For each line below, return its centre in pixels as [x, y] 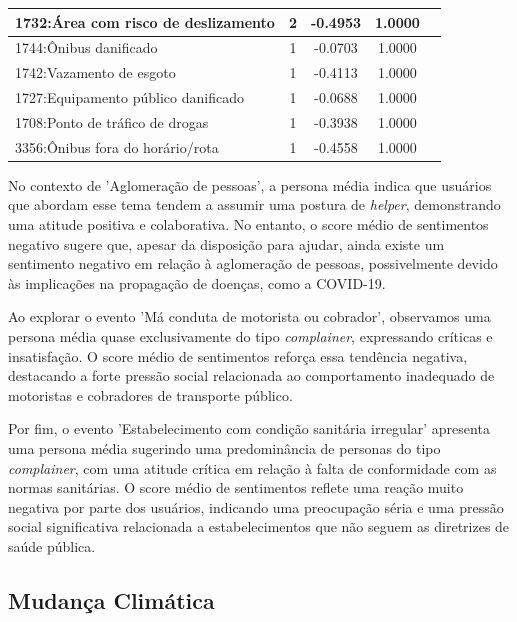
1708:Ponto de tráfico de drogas [112, 121]
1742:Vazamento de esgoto [95, 72]
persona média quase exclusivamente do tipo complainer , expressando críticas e [250, 335]
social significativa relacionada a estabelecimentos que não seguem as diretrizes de [259, 526]
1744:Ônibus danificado [86, 47]
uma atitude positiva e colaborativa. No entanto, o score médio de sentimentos [248, 224]
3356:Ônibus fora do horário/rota [117, 146]
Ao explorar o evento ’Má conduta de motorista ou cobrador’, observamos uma [249, 316]
